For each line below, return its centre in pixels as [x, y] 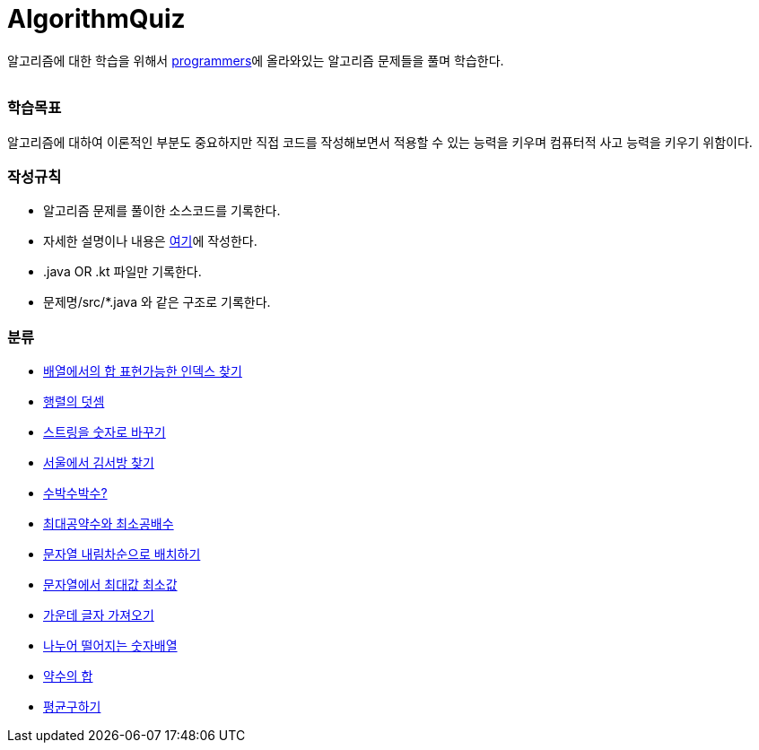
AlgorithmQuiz [96, 19]
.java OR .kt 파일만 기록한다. [122, 272]
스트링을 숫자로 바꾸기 [105, 432]
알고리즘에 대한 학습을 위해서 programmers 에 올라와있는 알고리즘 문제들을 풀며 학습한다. [256, 60]
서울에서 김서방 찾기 [99, 462]
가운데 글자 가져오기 [99, 615]
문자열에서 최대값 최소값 [110, 584]
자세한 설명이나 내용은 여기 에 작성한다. [150, 241]
